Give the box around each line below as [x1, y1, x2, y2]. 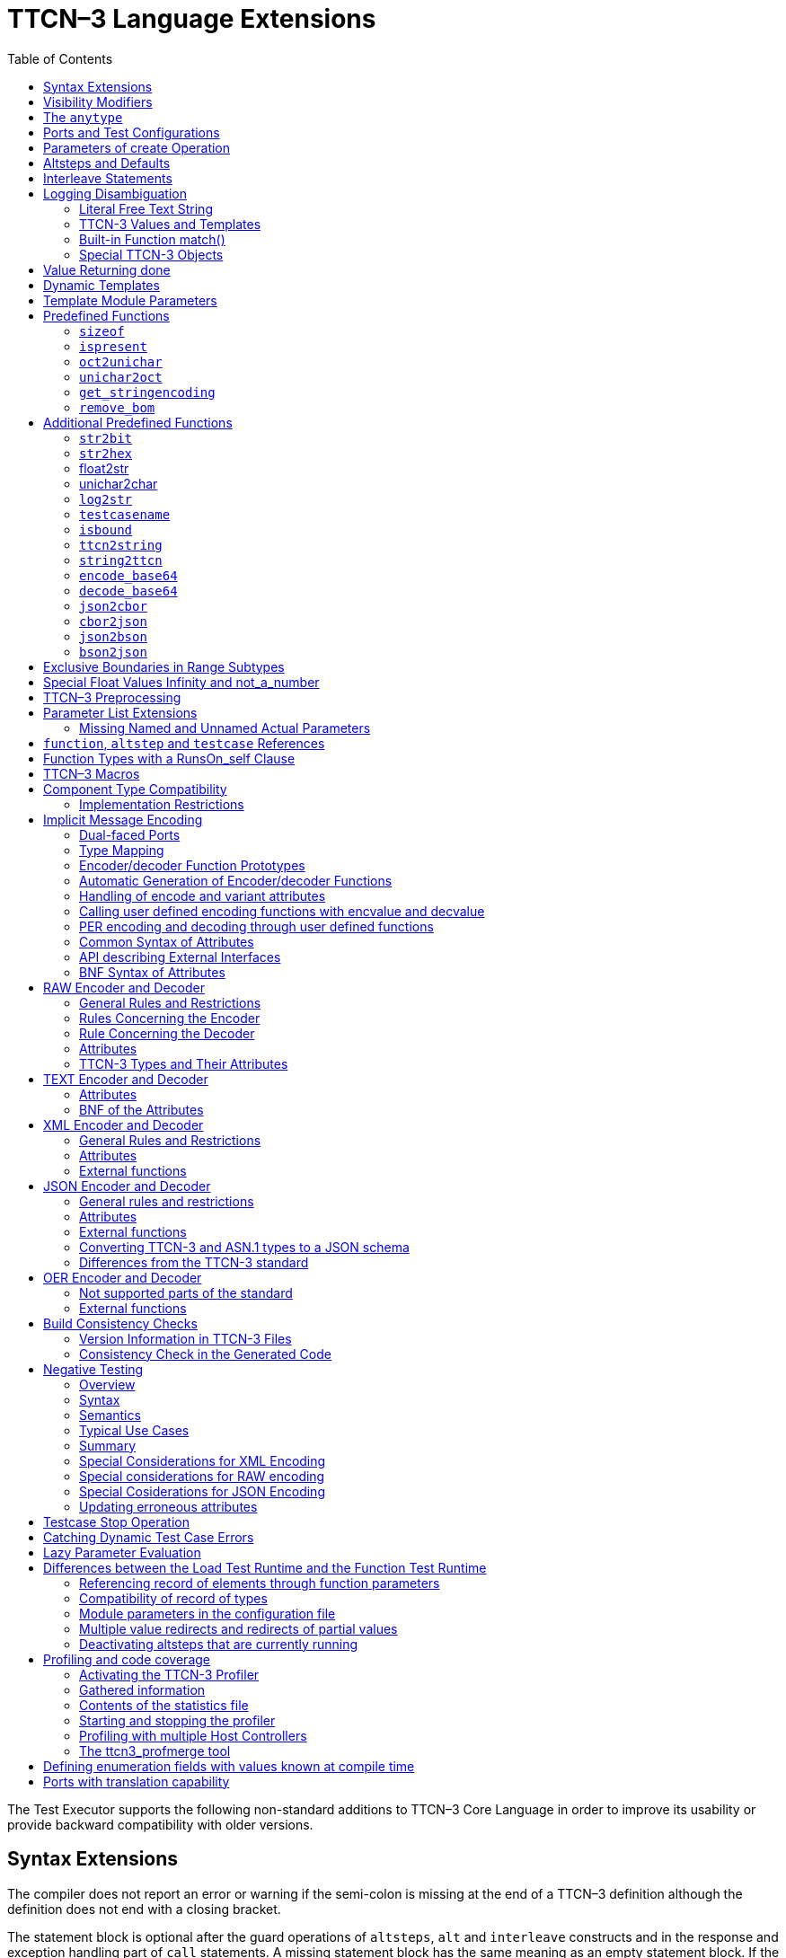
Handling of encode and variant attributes [79, 887, 326, 904]
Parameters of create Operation [43, 139, 231, 155]
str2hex [79, 445, 133, 461]
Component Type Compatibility [43, 781, 227, 797]
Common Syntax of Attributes [79, 933, 254, 949]
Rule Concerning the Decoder [79, 1025, 255, 1041]
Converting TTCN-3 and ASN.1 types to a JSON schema [79, 1239, 410, 1255]
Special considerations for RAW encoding [79, 1468, 325, 1484]
